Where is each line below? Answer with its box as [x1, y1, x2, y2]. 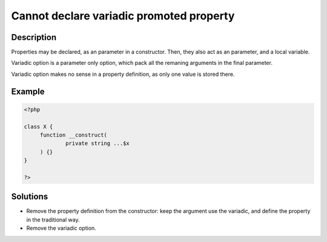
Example [11, 86, 45, 96]
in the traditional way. [26, 216, 80, 223]
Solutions [11, 192, 48, 202]
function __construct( [39, 132, 107, 139]
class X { [24, 123, 53, 130]
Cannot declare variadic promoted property [11, 9, 235, 22]
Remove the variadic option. [26, 224, 96, 232]
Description [11, 32, 57, 42]
